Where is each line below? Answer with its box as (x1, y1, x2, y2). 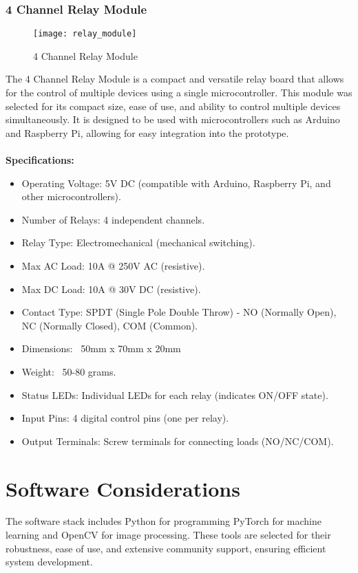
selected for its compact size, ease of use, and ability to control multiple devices (6, 98, 341, 113)
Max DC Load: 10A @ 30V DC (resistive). (21, 281, 201, 296)
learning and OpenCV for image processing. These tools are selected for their (6, 528, 331, 542)
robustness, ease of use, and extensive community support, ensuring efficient (6, 541, 326, 555)
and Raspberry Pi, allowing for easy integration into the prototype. (6, 125, 289, 140)
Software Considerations (6, 474, 240, 502)
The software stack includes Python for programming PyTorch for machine (6, 514, 322, 528)
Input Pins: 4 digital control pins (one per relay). (21, 411, 229, 425)
